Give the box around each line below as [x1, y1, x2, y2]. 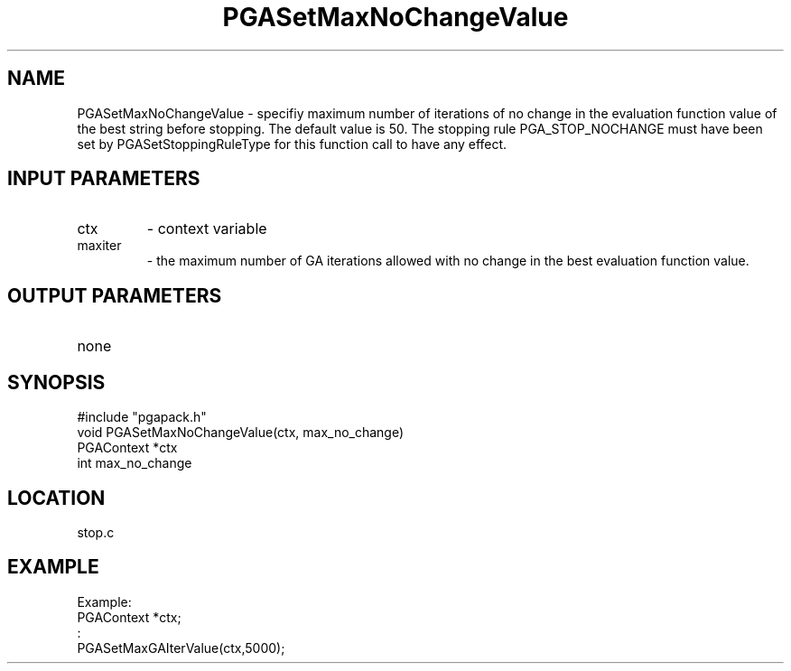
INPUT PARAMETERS [7, 167, 200, 191]
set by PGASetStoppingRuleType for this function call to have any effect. [77, 135, 507, 152]
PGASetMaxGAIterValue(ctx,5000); [77, 639, 285, 656]
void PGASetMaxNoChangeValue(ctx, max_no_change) [77, 424, 405, 441]
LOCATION [7, 486, 106, 509]
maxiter [77, 238, 122, 254]
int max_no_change [77, 455, 192, 471]
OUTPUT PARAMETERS [7, 284, 222, 307]
